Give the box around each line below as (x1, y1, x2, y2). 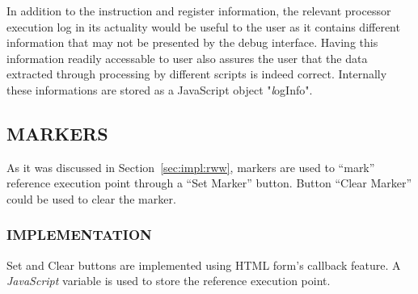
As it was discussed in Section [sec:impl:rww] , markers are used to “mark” (6, 158, 375, 175)
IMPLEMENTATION (6, 225, 152, 245)
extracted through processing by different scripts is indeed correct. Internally (6, 65, 387, 82)
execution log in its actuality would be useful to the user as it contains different (6, 18, 400, 35)
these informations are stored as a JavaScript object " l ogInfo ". (6, 81, 313, 98)
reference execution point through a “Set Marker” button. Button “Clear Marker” (6, 174, 412, 191)
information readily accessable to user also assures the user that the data (6, 49, 368, 66)
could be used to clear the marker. (6, 190, 176, 207)
